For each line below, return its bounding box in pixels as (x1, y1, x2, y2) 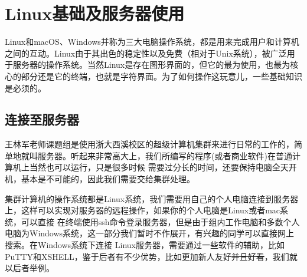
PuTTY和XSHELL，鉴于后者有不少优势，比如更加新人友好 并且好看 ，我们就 (5, 250, 298, 262)
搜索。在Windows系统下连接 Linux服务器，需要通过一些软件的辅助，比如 (5, 239, 285, 251)
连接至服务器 (5, 110, 79, 128)
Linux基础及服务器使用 (5, 1, 185, 25)
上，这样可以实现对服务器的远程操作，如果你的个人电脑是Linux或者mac (5, 204, 280, 216)
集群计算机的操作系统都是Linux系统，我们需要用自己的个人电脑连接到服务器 (5, 192, 299, 205)
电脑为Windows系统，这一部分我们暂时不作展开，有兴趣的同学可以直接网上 (5, 227, 295, 239)
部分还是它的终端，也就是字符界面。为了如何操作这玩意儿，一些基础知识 (21, 70, 302, 82)
